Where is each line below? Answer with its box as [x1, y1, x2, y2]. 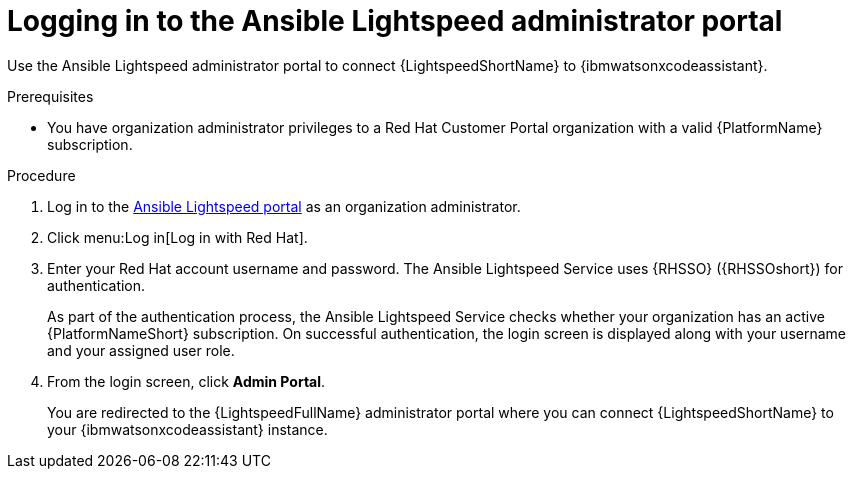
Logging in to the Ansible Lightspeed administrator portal [7, 4, 783, 38]
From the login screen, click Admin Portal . [47, 372, 326, 390]
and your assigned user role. [47, 341, 235, 359]
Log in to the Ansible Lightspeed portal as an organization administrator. [47, 197, 521, 215]
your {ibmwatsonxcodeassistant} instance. [47, 420, 328, 438]
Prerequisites [7, 87, 94, 105]
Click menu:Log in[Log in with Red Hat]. [47, 228, 308, 246]
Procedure [7, 166, 76, 184]
